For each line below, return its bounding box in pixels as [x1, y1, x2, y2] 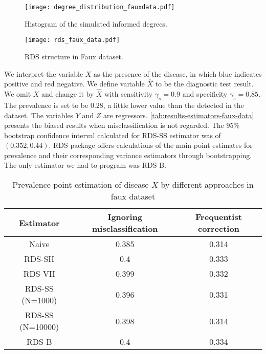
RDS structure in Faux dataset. [25, 51, 123, 61]
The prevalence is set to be [4, 99, 88, 110]
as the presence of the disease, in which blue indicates [94, 68, 262, 79]
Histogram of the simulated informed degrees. [25, 18, 167, 29]
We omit [4, 88, 31, 99]
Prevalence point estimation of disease [12, 179, 149, 191]
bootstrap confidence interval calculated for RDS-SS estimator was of [4, 129, 221, 140]
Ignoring [107, 211, 143, 223]
